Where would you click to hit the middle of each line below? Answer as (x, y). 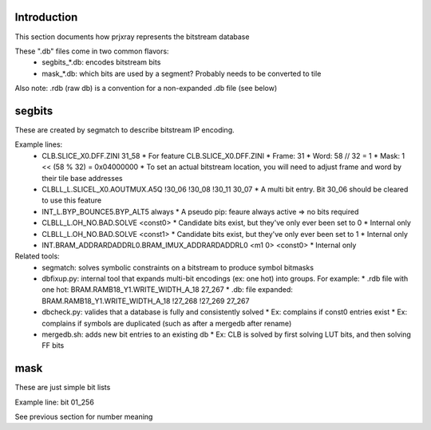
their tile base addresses (82, 178)
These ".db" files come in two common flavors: (92, 51)
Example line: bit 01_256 (55, 402)
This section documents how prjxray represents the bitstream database (132, 37)
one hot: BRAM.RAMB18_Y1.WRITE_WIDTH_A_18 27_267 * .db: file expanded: (167, 290)
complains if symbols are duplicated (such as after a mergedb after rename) (167, 323)
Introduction (46, 17)
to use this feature (72, 200)
